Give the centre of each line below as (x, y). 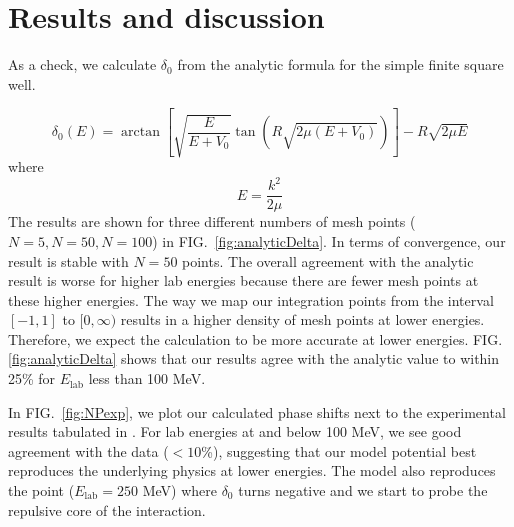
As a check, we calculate (82, 64)
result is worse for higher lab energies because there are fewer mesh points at (243, 280)
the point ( (41, 490)
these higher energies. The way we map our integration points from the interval (251, 299)
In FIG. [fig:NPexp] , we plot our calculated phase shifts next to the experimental (257, 411)
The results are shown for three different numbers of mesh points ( (212, 221)
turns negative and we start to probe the (363, 490)
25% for (32, 378)
